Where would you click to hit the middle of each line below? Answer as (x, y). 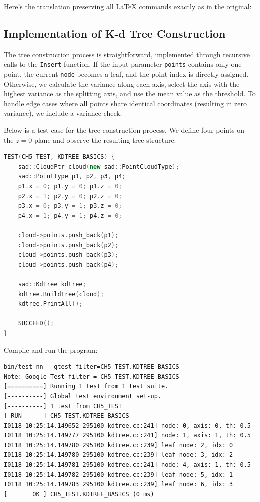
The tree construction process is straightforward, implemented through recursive (127, 54)
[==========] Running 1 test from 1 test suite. (86, 387)
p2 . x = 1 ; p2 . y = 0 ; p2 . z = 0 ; (70, 196)
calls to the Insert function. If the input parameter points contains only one (123, 64)
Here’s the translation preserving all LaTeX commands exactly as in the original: (128, 6)
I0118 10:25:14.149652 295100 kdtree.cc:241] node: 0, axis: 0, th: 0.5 (127, 426)
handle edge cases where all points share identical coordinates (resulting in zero (125, 103)
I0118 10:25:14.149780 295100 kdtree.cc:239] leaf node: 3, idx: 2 (119, 455)
